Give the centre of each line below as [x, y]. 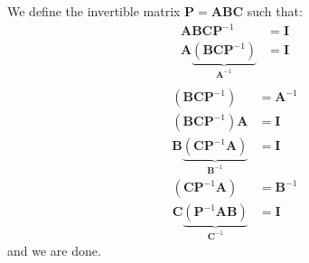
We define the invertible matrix [94, 11]
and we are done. [54, 251]
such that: [275, 11]
